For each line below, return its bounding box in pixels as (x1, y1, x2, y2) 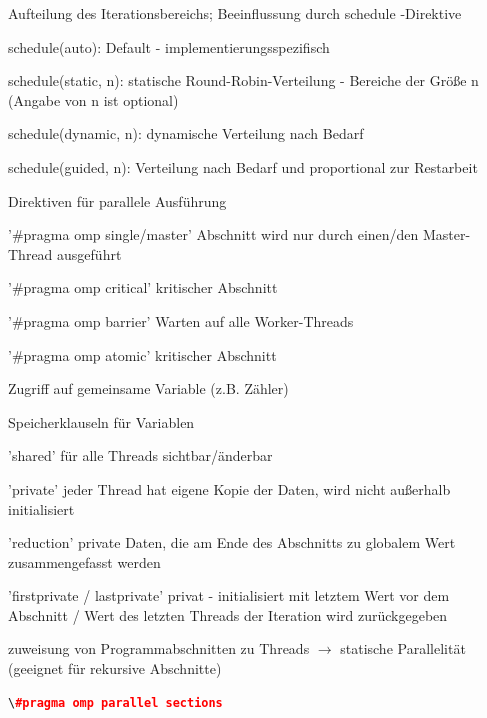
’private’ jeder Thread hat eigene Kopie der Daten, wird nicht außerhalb (8, 478, 451, 499)
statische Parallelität (340, 638, 466, 659)
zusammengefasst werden (8, 551, 161, 572)
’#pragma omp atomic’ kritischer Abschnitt (8, 344, 277, 365)
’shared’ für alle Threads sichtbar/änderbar (8, 445, 273, 466)
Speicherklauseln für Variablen (8, 411, 195, 432)
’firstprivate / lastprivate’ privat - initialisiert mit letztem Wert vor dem (8, 585, 450, 606)
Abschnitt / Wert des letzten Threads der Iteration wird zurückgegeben (8, 604, 448, 625)
